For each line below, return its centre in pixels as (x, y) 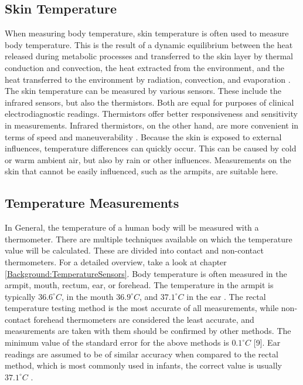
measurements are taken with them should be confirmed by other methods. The (148, 331)
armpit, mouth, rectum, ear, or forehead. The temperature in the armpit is (139, 285)
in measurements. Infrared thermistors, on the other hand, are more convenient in (152, 125)
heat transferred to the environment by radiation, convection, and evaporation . (148, 79)
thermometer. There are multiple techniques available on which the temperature (149, 239)
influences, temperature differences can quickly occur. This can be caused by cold (151, 148)
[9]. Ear (267, 342)
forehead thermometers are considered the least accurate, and (144, 319)
